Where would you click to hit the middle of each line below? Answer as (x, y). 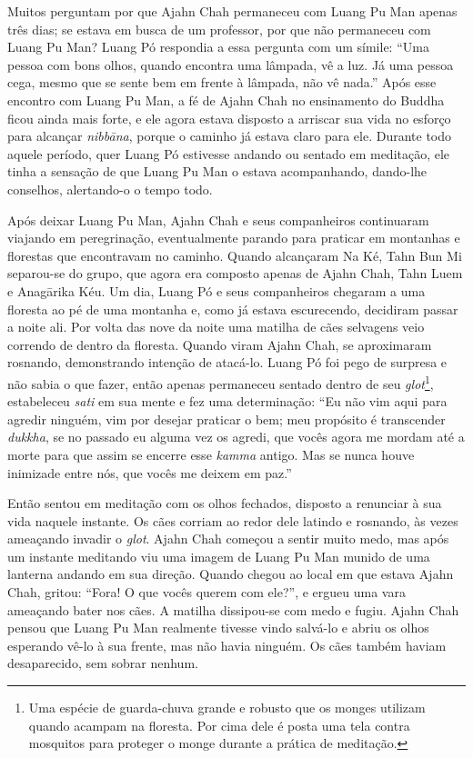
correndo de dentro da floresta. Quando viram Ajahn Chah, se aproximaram (220, 344)
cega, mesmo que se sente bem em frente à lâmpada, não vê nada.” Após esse (222, 82)
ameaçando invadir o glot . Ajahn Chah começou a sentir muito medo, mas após (228, 539)
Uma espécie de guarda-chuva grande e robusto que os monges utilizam (227, 708)
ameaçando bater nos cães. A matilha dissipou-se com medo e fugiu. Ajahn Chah (233, 609)
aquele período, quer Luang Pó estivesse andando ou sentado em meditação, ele (229, 153)
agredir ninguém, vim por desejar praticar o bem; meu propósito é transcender (226, 419)
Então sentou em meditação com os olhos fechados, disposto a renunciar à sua (225, 503)
